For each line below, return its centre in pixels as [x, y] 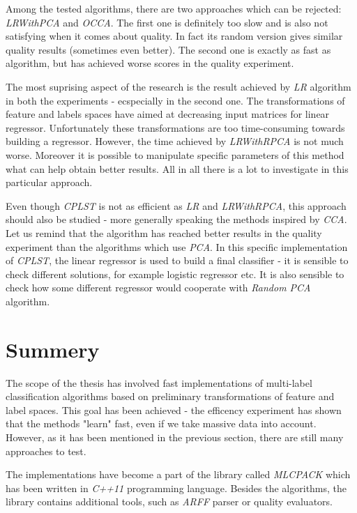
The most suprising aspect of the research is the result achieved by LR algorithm [178, 86]
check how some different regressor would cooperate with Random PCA [158, 288]
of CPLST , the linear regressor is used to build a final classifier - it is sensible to [177, 260]
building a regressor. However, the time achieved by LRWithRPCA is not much [175, 141]
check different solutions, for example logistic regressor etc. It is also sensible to [175, 274]
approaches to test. [46, 451]
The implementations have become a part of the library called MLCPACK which [178, 474]
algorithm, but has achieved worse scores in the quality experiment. [150, 63]
